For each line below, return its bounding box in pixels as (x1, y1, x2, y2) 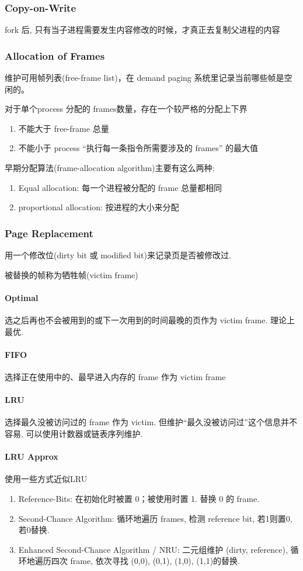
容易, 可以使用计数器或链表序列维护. (5, 427, 143, 439)
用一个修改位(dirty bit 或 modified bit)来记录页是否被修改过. (5, 249, 231, 261)
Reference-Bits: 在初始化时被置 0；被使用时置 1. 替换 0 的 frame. (18, 492, 260, 504)
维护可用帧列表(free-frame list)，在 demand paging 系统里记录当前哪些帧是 (5, 71, 284, 84)
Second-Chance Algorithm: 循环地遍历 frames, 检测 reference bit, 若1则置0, (18, 512, 292, 524)
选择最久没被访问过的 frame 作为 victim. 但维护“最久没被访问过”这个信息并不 (5, 416, 297, 428)
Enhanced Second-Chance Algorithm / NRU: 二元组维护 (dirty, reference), (18, 543, 288, 555)
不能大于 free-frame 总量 (18, 122, 109, 134)
